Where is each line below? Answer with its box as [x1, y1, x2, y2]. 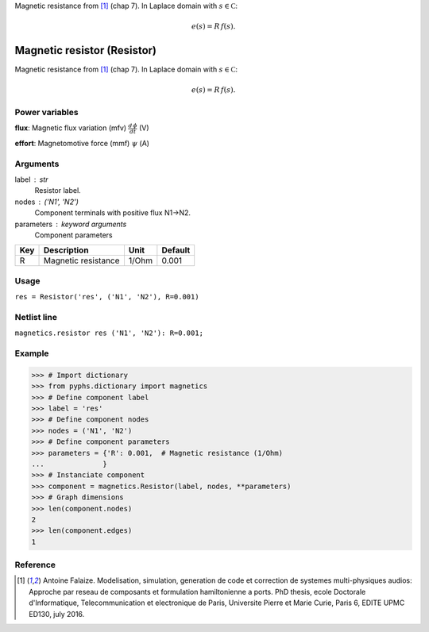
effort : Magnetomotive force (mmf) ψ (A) [14, 138, 150, 148]
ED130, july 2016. [29, 609, 85, 619]
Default [161, 245, 191, 256]
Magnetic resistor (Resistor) [14, 44, 157, 57]
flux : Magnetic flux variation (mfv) [14, 123, 127, 133]
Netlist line [14, 311, 57, 322]
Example [14, 348, 49, 359]
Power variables [14, 106, 79, 118]
